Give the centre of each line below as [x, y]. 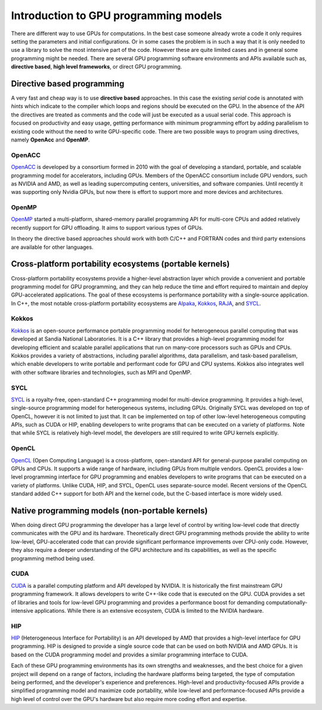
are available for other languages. [52, 247]
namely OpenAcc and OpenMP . [50, 140]
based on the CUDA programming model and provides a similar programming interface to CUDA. [130, 655]
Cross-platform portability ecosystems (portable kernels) [120, 264]
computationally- [287, 602]
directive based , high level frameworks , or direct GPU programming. [97, 67]
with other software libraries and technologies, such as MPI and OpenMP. [101, 372]
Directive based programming [68, 84]
